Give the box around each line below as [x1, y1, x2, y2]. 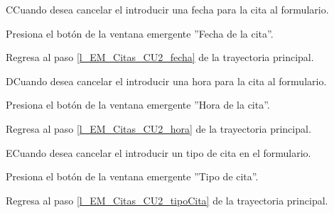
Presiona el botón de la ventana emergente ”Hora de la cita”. [6, 97, 270, 112]
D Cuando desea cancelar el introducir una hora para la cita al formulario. [6, 73, 327, 88]
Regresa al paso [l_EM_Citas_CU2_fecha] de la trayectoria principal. [6, 50, 314, 65]
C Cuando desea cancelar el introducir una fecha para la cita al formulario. [6, 2, 329, 16]
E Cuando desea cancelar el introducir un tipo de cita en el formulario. [6, 145, 311, 160]
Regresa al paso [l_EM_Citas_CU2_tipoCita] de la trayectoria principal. [6, 192, 328, 207]
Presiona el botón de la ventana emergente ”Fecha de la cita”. [6, 26, 274, 40]
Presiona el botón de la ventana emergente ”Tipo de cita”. [6, 169, 259, 184]
